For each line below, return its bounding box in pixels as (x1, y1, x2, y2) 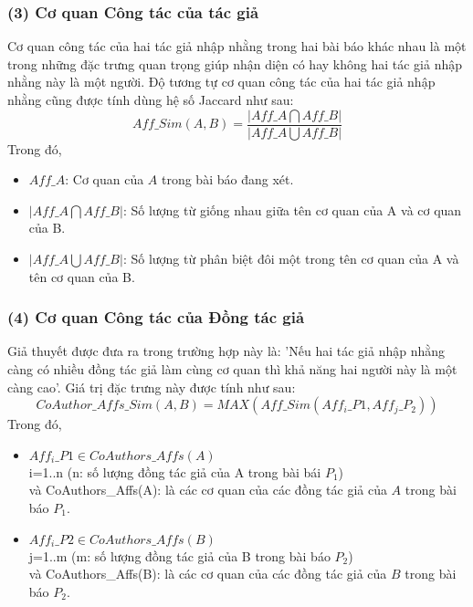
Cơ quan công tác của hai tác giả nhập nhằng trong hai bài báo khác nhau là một (7, 37, 467, 56)
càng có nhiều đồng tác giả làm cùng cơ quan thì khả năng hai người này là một (7, 360, 457, 379)
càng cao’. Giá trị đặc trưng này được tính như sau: (7, 377, 296, 396)
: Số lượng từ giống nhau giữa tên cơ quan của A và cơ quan (122, 200, 462, 219)
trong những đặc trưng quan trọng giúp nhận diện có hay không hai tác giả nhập (7, 54, 462, 73)
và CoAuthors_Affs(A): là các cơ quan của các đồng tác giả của (28, 480, 387, 499)
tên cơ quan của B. (28, 267, 135, 286)
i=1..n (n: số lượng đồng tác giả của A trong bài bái (28, 462, 321, 481)
